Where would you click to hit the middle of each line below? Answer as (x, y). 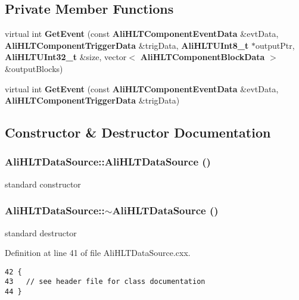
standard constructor (43, 184)
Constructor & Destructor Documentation (138, 132)
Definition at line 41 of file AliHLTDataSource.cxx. (98, 253)
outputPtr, (275, 45)
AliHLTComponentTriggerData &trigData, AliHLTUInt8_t (127, 45)
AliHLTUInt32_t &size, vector (66, 57)
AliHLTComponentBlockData (203, 57)
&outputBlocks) (34, 68)
